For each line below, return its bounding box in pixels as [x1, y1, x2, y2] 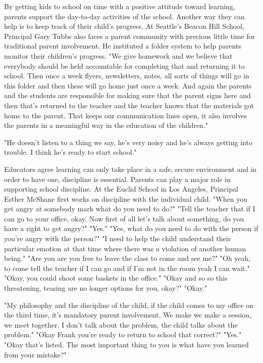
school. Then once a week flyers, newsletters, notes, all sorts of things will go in [4, 70, 249, 81]
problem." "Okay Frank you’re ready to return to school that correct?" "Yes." [4, 329, 242, 340]
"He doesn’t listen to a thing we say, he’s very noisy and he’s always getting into [4, 137, 252, 147]
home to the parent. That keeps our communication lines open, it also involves [4, 110, 247, 120]
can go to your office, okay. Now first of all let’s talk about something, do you [4, 213, 244, 223]
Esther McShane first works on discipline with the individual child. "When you [4, 193, 247, 204]
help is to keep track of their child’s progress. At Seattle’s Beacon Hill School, [4, 21, 244, 31]
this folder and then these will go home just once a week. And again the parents [4, 80, 252, 90]
